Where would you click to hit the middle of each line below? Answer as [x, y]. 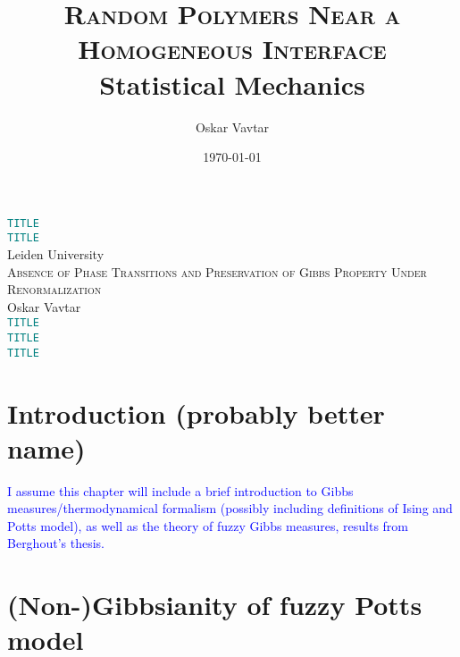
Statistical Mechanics [232, 84]
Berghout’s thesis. [56, 543]
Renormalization [54, 289]
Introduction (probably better [196, 413]
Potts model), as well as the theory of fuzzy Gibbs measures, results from [208, 525]
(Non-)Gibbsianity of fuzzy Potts [215, 605]
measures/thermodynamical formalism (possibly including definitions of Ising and [230, 508]
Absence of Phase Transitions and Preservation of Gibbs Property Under [217, 271]
